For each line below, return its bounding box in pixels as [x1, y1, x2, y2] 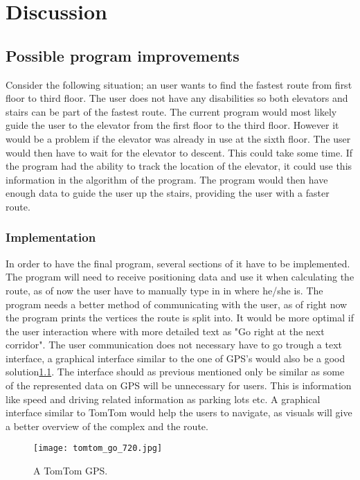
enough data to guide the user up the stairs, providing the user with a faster [6, 186, 330, 200]
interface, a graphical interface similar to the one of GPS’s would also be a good [6, 350, 345, 365]
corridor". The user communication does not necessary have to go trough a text [6, 337, 343, 352]
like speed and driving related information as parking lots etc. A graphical [6, 391, 321, 406]
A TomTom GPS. [33, 463, 108, 478]
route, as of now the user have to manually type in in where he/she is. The [6, 283, 323, 297]
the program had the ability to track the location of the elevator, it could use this [6, 159, 352, 173]
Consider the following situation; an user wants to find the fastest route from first [6, 77, 352, 91]
